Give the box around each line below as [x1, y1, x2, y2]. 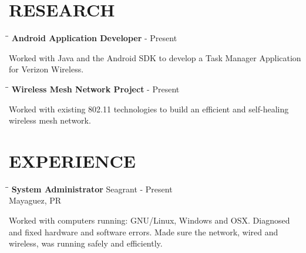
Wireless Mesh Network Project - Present [11, 82, 180, 95]
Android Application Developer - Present [11, 32, 177, 44]
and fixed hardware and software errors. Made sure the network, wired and [9, 225, 278, 238]
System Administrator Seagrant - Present [11, 182, 173, 195]
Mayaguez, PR [9, 194, 62, 207]
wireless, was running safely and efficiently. [9, 237, 163, 249]
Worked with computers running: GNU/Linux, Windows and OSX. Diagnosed [9, 214, 290, 226]
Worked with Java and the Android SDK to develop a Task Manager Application [9, 51, 301, 64]
